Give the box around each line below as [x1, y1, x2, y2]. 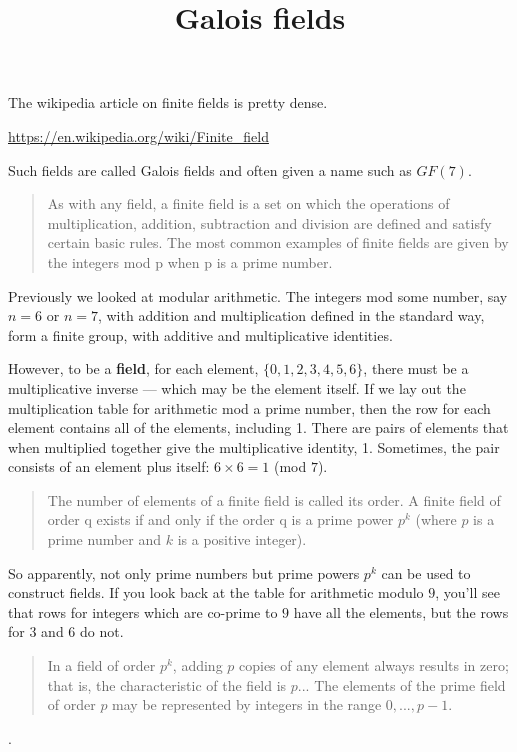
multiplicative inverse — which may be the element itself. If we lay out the [8, 377, 466, 398]
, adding [172, 655, 223, 676]
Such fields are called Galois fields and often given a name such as [8, 159, 412, 180]
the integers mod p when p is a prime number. [47, 251, 333, 272]
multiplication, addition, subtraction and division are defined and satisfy [47, 212, 492, 233]
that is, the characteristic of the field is [47, 674, 287, 695]
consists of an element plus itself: [8, 456, 210, 477]
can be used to [381, 562, 471, 583]
